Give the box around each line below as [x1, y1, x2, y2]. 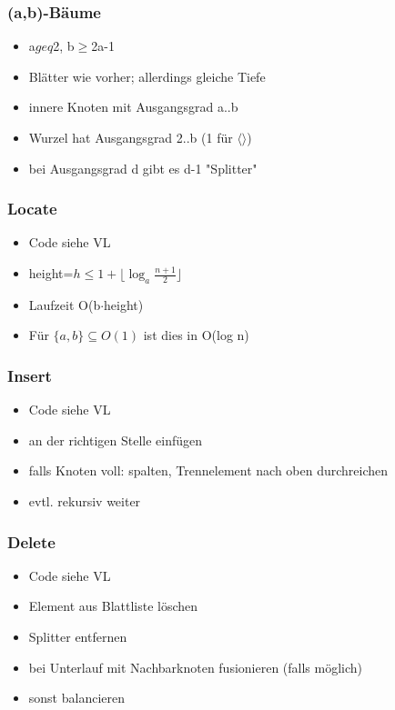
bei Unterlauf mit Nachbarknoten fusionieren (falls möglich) [28, 657, 363, 676]
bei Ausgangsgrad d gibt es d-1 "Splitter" [28, 158, 258, 177]
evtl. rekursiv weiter [28, 491, 141, 510]
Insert [7, 364, 52, 386]
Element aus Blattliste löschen [28, 596, 198, 615]
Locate [7, 197, 57, 220]
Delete [7, 530, 56, 553]
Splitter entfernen [28, 626, 127, 645]
